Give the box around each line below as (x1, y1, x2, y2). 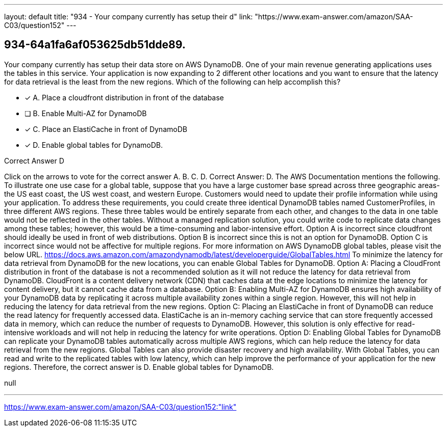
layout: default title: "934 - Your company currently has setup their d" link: (4, 12, 253, 21)
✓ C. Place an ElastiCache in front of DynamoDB (24, 124, 187, 133)
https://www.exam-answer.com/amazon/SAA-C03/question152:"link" (4, 402, 237, 411)
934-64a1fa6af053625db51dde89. (4, 38, 186, 51)
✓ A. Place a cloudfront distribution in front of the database (24, 93, 224, 102)
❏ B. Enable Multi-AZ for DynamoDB (24, 109, 147, 118)
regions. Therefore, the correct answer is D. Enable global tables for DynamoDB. (4, 362, 274, 371)
